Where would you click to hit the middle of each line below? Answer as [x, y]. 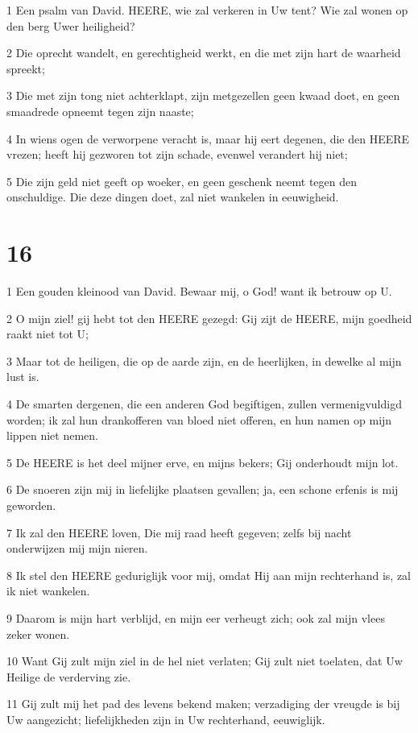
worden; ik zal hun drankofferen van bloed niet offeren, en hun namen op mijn [199, 419]
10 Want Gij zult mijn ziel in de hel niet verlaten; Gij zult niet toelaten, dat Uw [205, 661]
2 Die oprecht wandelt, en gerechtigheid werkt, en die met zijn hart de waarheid [204, 53]
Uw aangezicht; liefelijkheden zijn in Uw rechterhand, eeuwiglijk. [166, 719]
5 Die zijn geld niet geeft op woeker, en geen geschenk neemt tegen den [182, 181]
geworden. [31, 505]
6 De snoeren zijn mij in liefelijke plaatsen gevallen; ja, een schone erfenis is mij [203, 489]
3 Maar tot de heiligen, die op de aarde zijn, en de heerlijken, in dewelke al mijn [204, 360]
